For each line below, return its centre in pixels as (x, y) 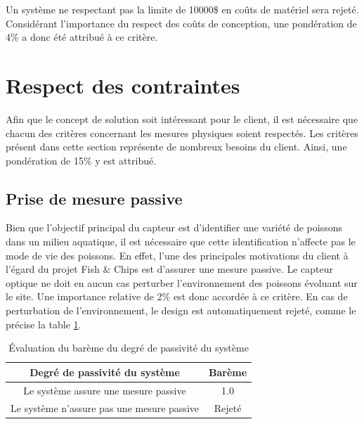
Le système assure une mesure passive (105, 390)
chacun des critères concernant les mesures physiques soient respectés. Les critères (182, 133)
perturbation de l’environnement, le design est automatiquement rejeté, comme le (181, 310)
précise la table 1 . (44, 324)
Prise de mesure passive (94, 198)
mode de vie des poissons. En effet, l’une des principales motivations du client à (177, 255)
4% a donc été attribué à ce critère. (82, 37)
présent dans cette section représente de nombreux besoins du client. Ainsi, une (176, 147)
